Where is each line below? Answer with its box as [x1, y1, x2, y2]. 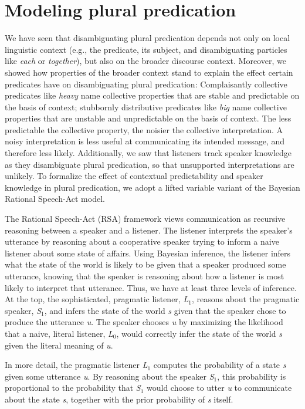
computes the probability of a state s [153, 359, 286, 371]
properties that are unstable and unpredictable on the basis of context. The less [5, 112, 292, 124]
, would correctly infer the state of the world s [116, 327, 282, 339]
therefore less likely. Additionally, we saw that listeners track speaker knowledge [5, 147, 292, 159]
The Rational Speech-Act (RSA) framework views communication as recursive [5, 212, 286, 225]
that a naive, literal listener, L [5, 327, 113, 339]
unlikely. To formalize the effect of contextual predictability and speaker [5, 170, 263, 182]
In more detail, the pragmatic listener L [5, 359, 148, 371]
